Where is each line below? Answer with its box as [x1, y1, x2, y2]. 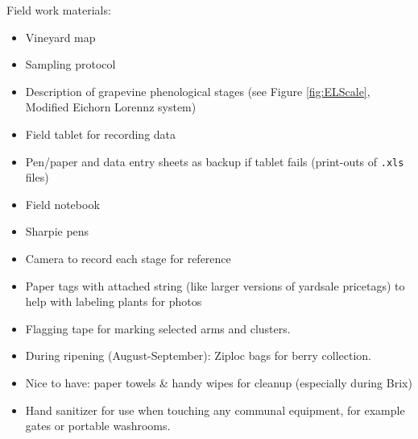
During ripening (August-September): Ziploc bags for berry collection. [25, 347, 371, 364]
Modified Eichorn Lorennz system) [25, 98, 197, 115]
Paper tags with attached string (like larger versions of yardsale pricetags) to [25, 277, 405, 294]
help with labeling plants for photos [25, 293, 202, 310]
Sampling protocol [25, 56, 116, 73]
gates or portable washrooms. [25, 417, 171, 434]
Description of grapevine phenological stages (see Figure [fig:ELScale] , [25, 82, 370, 99]
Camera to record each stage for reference [25, 250, 231, 266]
